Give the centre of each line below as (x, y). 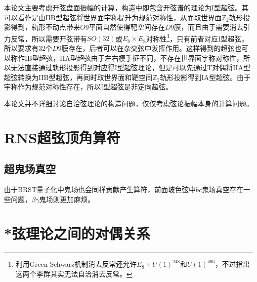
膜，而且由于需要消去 (209, 27)
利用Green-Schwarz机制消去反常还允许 (76, 264)
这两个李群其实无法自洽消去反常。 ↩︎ (74, 274)
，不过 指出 (233, 264)
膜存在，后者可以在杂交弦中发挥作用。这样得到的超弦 (148, 48)
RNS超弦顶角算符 (62, 137)
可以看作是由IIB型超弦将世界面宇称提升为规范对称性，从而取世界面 (113, 17)
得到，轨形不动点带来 (45, 27)
